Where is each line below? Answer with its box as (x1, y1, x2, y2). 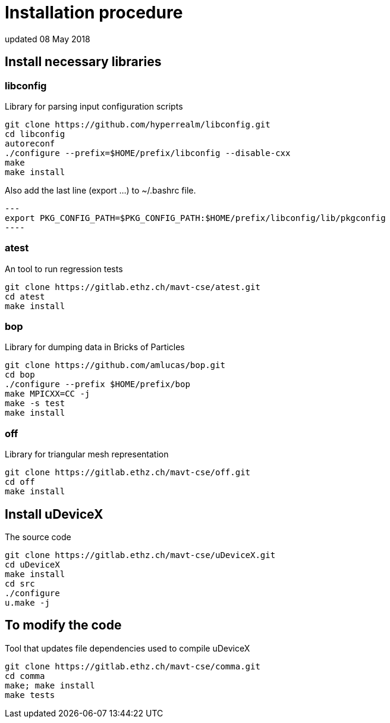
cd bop (5, 370, 35, 380)
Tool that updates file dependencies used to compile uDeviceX (5, 643, 250, 653)
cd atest (5, 291, 45, 301)
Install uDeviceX (5, 506, 103, 522)
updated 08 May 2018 (5, 33, 90, 44)
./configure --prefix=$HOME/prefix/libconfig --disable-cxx (5, 148, 291, 158)
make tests (5, 690, 55, 700)
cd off (5, 477, 35, 487)
